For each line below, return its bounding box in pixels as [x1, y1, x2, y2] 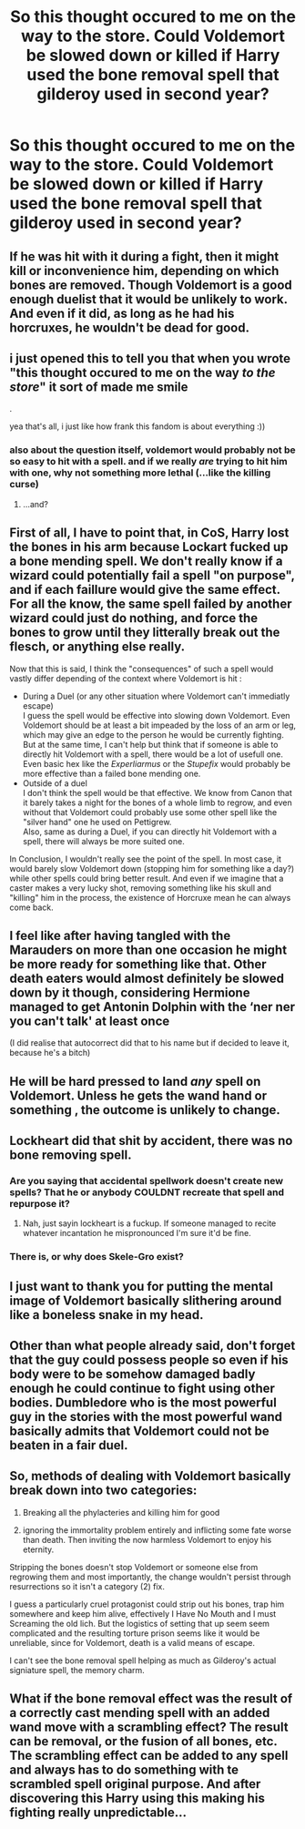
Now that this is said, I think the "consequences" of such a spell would [9, 663, 274, 674]
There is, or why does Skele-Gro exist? [9, 1251, 184, 1263]
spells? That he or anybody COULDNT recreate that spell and [9, 1186, 285, 1199]
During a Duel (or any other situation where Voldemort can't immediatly [22, 690, 290, 701]
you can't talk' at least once [9, 1013, 170, 1028]
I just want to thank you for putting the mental [9, 1278, 274, 1294]
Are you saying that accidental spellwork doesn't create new [9, 1175, 284, 1188]
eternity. [22, 1544, 55, 1555]
